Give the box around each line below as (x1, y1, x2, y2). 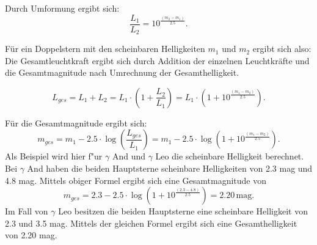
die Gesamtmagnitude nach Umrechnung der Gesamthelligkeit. (5, 66, 239, 79)
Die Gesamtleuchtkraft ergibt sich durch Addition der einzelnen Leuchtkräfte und (5, 54, 310, 67)
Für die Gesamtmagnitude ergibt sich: (5, 116, 147, 129)
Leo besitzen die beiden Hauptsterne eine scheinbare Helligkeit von (58, 205, 308, 218)
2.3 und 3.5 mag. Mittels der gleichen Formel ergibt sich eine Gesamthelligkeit (5, 216, 297, 229)
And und (112, 150, 145, 163)
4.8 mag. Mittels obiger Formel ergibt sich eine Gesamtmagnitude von (5, 174, 267, 186)
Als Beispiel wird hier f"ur (5, 150, 103, 163)
